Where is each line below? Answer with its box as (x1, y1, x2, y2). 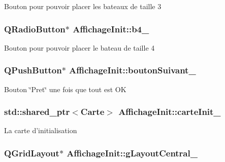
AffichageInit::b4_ (73, 22, 149, 35)
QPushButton (4, 64, 62, 76)
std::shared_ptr (4, 105, 70, 118)
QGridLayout (4, 146, 59, 159)
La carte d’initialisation (4, 125, 77, 136)
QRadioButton (4, 22, 66, 35)
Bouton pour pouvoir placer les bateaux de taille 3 (4, 1, 162, 11)
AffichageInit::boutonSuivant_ (69, 64, 196, 76)
